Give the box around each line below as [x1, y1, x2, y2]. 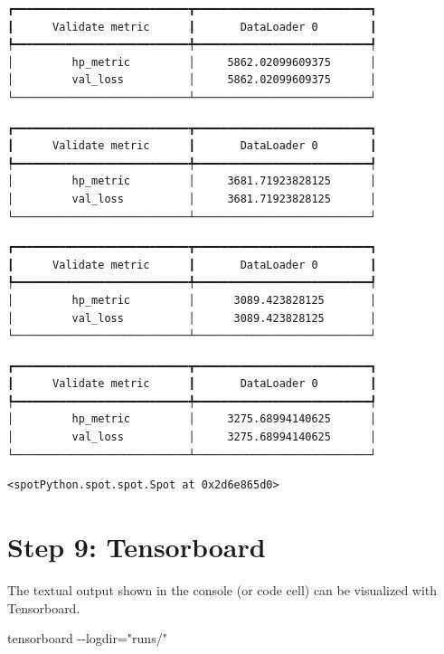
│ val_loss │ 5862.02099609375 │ [7, 73, 377, 87]
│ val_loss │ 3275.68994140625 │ [7, 431, 377, 444]
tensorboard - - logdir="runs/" [7, 629, 167, 648]
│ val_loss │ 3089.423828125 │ [7, 311, 377, 325]
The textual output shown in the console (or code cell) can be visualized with [7, 580, 438, 599]
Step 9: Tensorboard [7, 528, 266, 565]
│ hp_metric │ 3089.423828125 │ [7, 293, 377, 307]
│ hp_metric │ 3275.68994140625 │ [7, 412, 377, 426]
